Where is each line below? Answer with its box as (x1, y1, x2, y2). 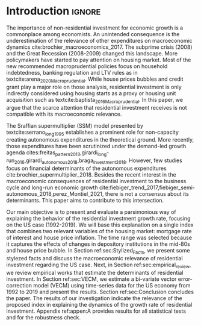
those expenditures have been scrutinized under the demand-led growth (6, 143, 187, 150)
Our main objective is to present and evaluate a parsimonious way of (6, 208, 176, 215)
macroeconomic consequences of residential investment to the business (6, 177, 187, 184)
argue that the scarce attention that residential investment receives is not (6, 104, 188, 111)
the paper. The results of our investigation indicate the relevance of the (6, 294, 182, 302)
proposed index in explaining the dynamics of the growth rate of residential (6, 301, 193, 308)
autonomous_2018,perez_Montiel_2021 (6, 190, 102, 197)
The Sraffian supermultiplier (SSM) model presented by (6, 122, 143, 129)
